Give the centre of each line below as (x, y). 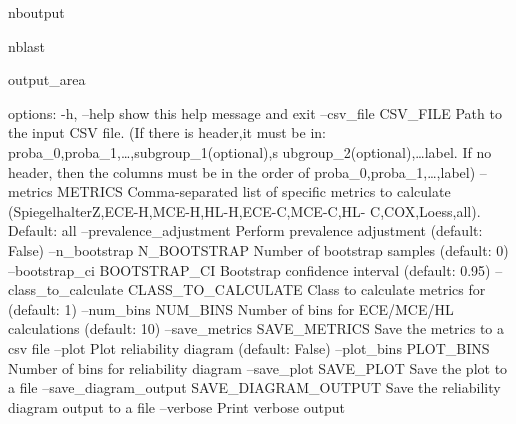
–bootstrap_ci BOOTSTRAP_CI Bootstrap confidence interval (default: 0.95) (249, 269)
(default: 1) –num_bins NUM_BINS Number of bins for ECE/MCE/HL (231, 308)
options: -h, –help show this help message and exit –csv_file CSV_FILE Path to (255, 112)
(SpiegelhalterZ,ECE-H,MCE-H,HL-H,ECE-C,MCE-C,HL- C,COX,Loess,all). (244, 210)
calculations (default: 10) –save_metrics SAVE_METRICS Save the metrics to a (256, 328)
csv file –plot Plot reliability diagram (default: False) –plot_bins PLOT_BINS (249, 347)
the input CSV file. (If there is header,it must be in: (167, 132)
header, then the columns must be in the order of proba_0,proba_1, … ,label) (242, 171)
